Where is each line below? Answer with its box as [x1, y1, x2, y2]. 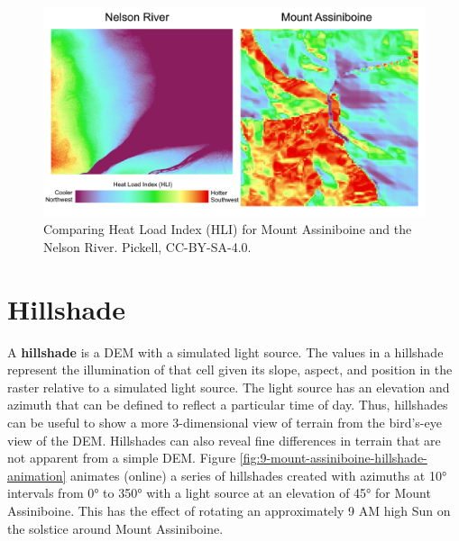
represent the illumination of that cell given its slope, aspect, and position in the [7, 360, 453, 379]
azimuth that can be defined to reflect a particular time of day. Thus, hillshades [7, 395, 448, 414]
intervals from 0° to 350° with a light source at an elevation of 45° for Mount [7, 483, 431, 502]
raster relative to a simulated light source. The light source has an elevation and [7, 377, 450, 396]
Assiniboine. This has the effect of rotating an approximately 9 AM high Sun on [7, 500, 451, 519]
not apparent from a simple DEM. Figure [7, 448, 236, 467]
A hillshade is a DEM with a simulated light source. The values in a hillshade [7, 342, 444, 361]
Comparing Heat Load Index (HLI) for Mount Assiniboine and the [43, 220, 412, 239]
